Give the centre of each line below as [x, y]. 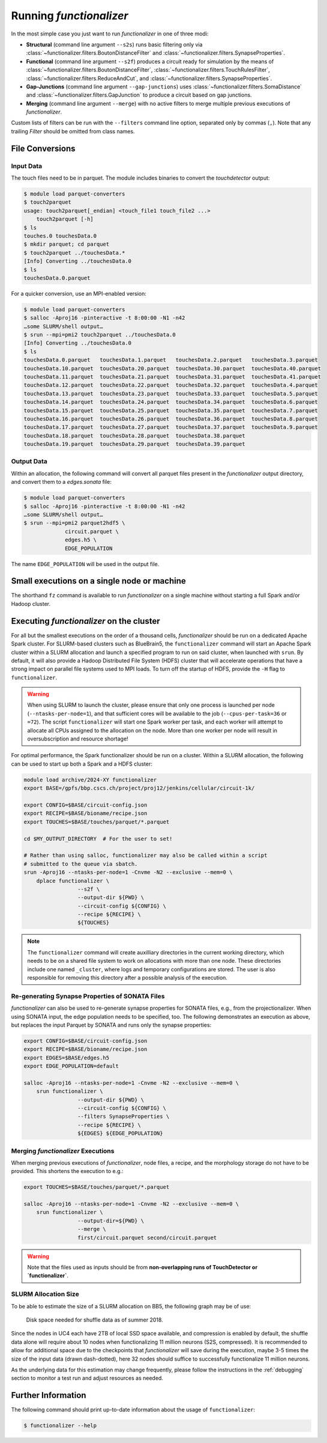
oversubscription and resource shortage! [78, 739]
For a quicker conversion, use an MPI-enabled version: [79, 293]
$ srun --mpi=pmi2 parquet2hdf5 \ [74, 523]
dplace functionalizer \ [73, 881]
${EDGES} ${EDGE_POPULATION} [120, 1133]
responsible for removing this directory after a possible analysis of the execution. [127, 978]
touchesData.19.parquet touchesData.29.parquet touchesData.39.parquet [134, 444]
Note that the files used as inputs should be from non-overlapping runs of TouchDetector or [142, 1268]
